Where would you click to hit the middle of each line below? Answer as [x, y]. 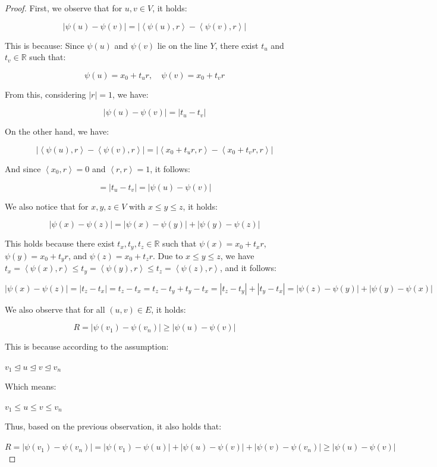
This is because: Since [45, 45]
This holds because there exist [60, 243]
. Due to [168, 255]
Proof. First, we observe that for [64, 8]
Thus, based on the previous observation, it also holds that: [113, 426]
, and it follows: [248, 268]
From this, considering [45, 94]
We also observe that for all [55, 309]
